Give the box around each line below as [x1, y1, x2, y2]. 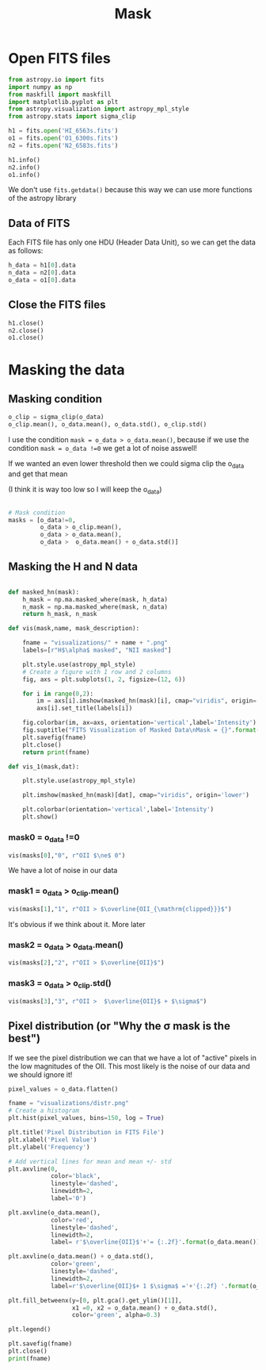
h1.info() [8, 156, 41, 164]
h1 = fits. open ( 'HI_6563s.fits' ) [8, 127, 119, 135]
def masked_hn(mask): [8, 588, 80, 596]
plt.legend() [8, 1326, 51, 1333]
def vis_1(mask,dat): [8, 763, 80, 771]
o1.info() [8, 171, 41, 179]
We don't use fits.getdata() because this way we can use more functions [8, 185, 253, 194]
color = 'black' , [50, 1172, 101, 1180]
